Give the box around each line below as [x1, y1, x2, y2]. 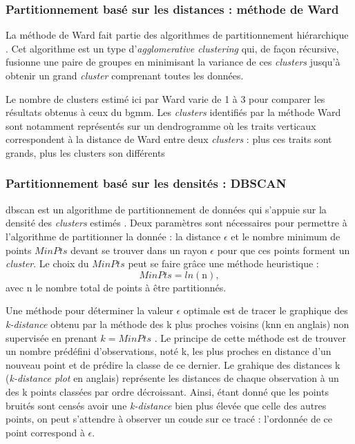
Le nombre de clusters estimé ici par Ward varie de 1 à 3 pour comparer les [6, 91, 325, 106]
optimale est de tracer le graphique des [183, 303, 348, 318]
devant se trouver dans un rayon [70, 242, 207, 257]
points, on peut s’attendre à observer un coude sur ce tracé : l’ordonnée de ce [6, 412, 333, 426]
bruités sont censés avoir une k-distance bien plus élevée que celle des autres [6, 398, 327, 412]
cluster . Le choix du [6, 256, 89, 271]
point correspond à [6, 425, 85, 439]
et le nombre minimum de [231, 229, 340, 243]
